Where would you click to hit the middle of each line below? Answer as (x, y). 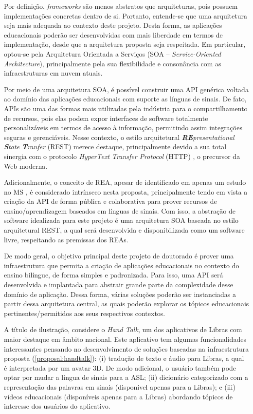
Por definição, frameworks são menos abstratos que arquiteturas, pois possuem (121, 6)
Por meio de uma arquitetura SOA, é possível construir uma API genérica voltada (126, 89)
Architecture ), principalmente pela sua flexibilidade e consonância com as (113, 63)
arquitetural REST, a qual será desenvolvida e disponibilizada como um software (124, 230)
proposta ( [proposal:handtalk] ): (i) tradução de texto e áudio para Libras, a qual (124, 358)
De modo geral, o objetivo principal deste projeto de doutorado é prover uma (119, 256)
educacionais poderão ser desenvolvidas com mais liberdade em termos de (113, 34)
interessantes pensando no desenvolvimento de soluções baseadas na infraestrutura (126, 348)
